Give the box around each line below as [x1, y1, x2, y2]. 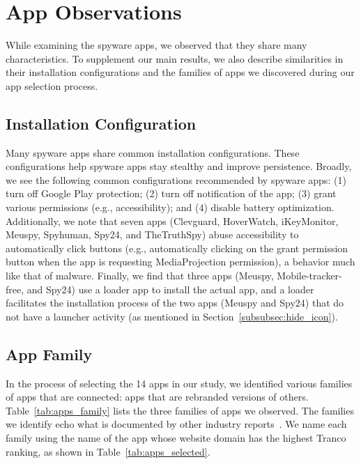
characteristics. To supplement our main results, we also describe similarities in [6, 51, 344, 65]
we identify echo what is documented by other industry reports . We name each [6, 417, 347, 431]
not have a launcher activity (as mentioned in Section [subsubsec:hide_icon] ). [6, 309, 338, 323]
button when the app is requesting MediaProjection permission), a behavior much [6, 254, 355, 269]
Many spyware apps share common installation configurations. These [6, 145, 300, 160]
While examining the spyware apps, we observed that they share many [6, 38, 307, 52]
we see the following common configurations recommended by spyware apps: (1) [6, 172, 346, 187]
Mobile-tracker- [277, 268, 342, 283]
